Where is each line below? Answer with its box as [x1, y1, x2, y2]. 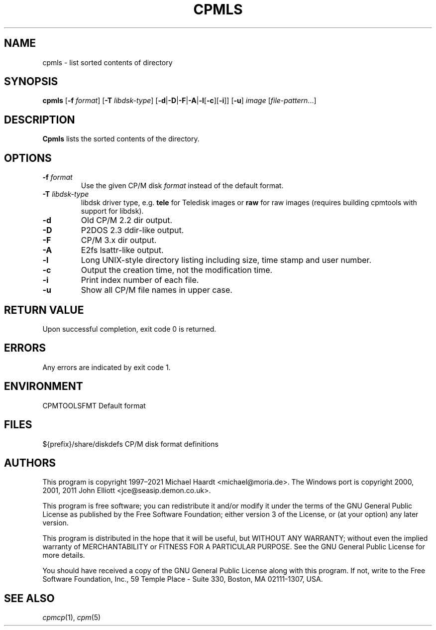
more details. [42, 551, 85, 560]
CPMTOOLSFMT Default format [42, 401, 146, 410]
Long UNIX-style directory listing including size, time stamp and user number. [81, 255, 372, 265]
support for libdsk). [81, 207, 144, 216]
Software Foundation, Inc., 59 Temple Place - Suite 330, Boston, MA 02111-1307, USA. [42, 575, 323, 584]
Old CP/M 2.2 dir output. [81, 215, 173, 226]
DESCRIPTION [4, 113, 75, 126]
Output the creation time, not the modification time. [81, 265, 273, 275]
